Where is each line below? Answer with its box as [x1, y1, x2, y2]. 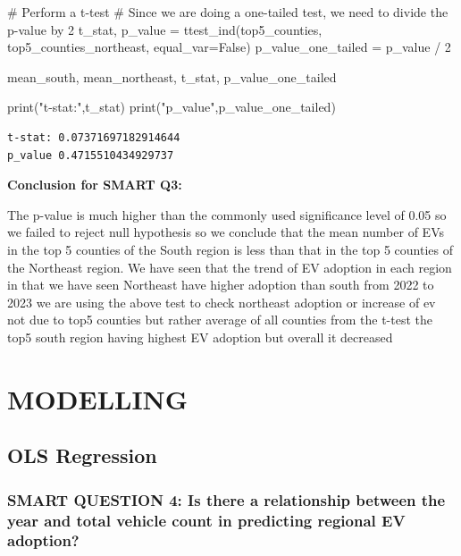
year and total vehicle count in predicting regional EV [7, 509, 406, 531]
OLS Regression [7, 442, 157, 469]
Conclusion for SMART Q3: [7, 175, 182, 194]
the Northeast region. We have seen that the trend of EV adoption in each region [7, 257, 452, 276]
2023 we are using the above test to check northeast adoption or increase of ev [7, 292, 436, 311]
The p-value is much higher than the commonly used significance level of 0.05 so [7, 205, 447, 223]
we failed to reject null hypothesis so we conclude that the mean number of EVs [7, 223, 444, 241]
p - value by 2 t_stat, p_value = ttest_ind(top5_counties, [7, 20, 323, 38]
